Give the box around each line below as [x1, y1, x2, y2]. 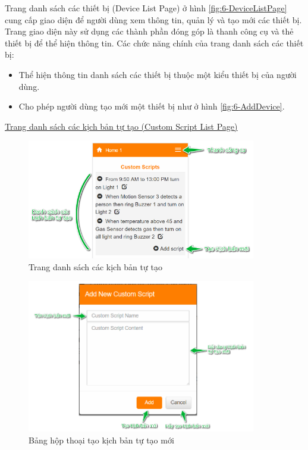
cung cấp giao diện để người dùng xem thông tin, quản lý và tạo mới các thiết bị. [5, 13, 302, 26]
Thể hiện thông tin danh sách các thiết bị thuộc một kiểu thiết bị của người [18, 68, 297, 80]
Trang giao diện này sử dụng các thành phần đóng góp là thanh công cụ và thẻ [5, 25, 294, 37]
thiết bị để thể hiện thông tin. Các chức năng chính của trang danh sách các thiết [5, 36, 304, 49]
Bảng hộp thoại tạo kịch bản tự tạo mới [29, 433, 174, 446]
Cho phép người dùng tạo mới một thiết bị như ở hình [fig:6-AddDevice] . [18, 100, 285, 112]
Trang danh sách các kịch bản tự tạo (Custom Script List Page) [5, 120, 238, 132]
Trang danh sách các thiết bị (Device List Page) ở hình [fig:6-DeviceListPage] [5, 2, 287, 14]
